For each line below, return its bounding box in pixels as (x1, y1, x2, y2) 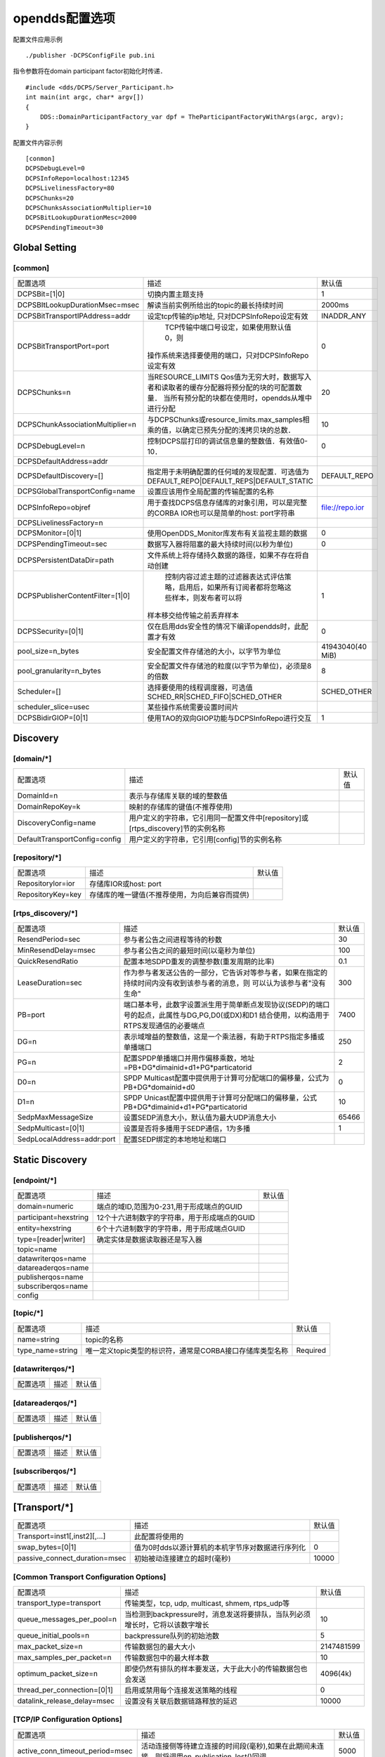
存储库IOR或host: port (89, 879, 162, 889)
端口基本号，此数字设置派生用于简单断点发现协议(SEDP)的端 (123, 1000, 323, 1010)
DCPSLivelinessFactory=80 (25, 184, 115, 193)
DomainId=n (17, 791, 58, 800)
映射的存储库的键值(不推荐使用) (129, 802, 233, 812)
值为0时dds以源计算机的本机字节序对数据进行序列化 (133, 1543, 306, 1552)
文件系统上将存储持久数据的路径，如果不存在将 (147, 550, 302, 560)
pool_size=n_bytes (17, 646, 79, 656)
